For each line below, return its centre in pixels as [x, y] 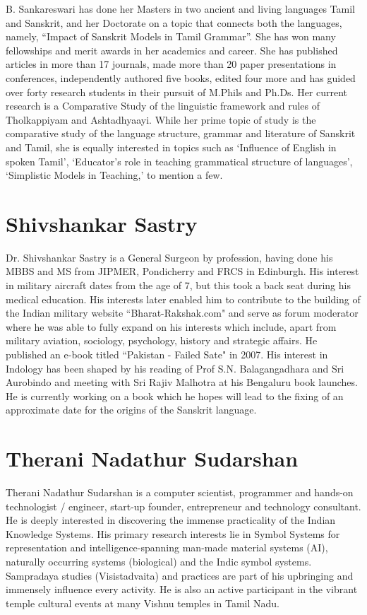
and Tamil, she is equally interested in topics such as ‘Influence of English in [171, 147]
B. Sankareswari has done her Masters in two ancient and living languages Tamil [181, 8]
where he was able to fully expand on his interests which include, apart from [171, 326]
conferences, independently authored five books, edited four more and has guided [181, 77]
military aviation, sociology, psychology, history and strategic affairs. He [162, 340]
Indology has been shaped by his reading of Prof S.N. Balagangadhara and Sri [175, 368]
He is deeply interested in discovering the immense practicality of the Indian [171, 520]
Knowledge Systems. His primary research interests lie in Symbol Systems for [173, 533]
